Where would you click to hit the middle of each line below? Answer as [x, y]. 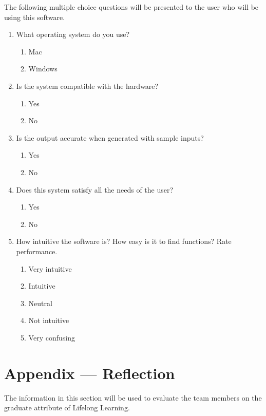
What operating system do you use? [73, 34]
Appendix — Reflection [90, 373]
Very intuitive [50, 268]
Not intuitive [49, 320]
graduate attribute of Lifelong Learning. [67, 408]
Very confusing [52, 337]
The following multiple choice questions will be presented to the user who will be [131, 7]
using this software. [35, 17]
